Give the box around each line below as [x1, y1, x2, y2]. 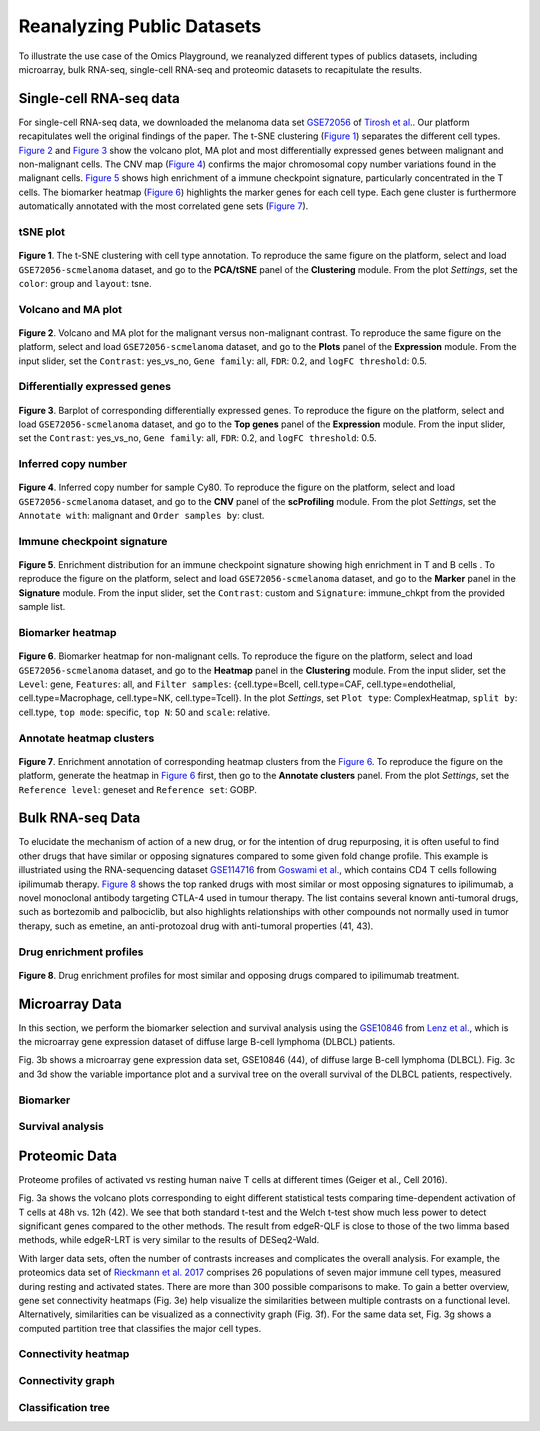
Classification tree [18, 1400, 110, 1414]
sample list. [18, 601, 66, 613]
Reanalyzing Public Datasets [18, 15, 262, 37]
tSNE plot [18, 225, 65, 239]
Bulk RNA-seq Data [18, 810, 141, 827]
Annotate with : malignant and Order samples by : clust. [18, 510, 265, 522]
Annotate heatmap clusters [18, 731, 155, 745]
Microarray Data [18, 995, 122, 1012]
